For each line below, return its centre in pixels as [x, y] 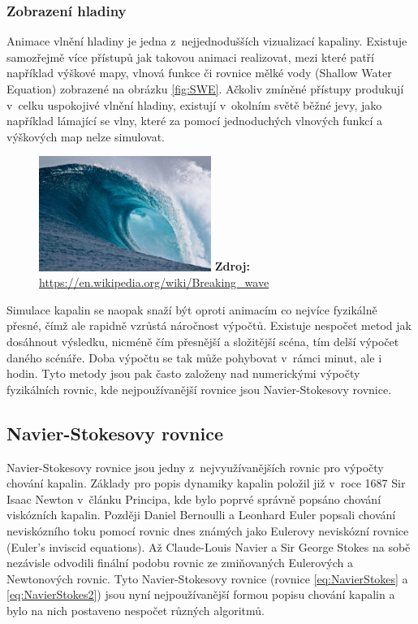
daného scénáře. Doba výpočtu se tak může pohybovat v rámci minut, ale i [194, 357]
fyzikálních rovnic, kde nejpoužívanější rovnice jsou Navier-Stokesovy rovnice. [199, 389]
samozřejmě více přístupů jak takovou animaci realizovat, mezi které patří [190, 56]
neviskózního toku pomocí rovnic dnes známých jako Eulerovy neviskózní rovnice [208, 531]
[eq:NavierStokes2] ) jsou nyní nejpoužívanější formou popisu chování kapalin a [201, 594]
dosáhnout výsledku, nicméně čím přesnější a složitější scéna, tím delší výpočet [203, 342]
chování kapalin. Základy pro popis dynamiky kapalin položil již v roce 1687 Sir [206, 483]
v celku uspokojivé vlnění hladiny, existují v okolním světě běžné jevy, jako [194, 104]
